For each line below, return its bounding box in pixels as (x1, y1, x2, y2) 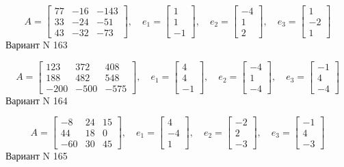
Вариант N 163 (5, 37, 68, 52)
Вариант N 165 (5, 149, 68, 163)
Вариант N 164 (5, 93, 68, 107)
